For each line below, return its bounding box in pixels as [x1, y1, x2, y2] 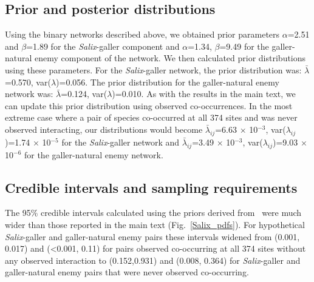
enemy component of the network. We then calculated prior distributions [35, 52, 306, 64]
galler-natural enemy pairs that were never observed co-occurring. [5, 266, 249, 278]
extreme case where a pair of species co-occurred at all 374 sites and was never [5, 111, 298, 124]
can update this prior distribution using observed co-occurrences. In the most [5, 99, 293, 112]
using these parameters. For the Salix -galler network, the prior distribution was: [5, 63, 302, 76]
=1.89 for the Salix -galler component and [26, 39, 180, 52]
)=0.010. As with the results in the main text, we [112, 87, 296, 100]
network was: [5, 87, 53, 100]
